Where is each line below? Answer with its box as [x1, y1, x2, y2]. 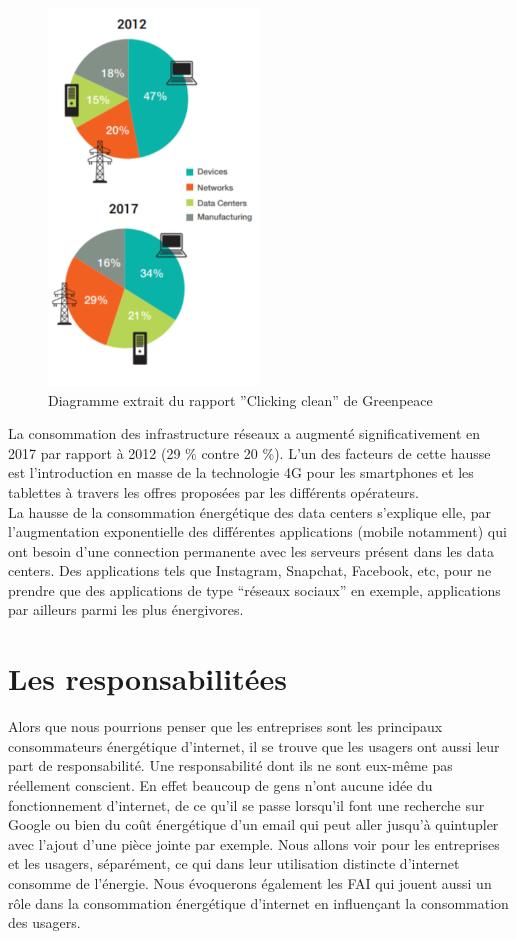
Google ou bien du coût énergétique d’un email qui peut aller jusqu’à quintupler [8, 814, 499, 835]
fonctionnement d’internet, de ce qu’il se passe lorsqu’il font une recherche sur [8, 794, 485, 815]
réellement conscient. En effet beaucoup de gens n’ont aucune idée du [8, 774, 433, 795]
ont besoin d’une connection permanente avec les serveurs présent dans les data [8, 540, 494, 561]
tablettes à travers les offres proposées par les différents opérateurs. [8, 481, 419, 502]
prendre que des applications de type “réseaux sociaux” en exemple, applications [8, 579, 501, 600]
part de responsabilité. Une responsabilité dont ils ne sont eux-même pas [8, 755, 453, 776]
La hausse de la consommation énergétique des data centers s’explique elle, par [8, 501, 491, 522]
